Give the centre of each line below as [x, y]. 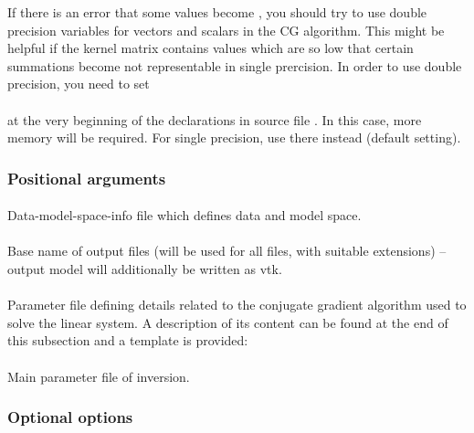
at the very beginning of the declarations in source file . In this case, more [215, 119]
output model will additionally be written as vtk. [145, 268]
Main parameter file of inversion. [99, 376]
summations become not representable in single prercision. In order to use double [235, 65]
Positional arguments [87, 178]
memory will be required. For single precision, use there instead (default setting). [234, 137]
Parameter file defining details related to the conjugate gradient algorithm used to [237, 305]
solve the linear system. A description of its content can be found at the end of [228, 322]
